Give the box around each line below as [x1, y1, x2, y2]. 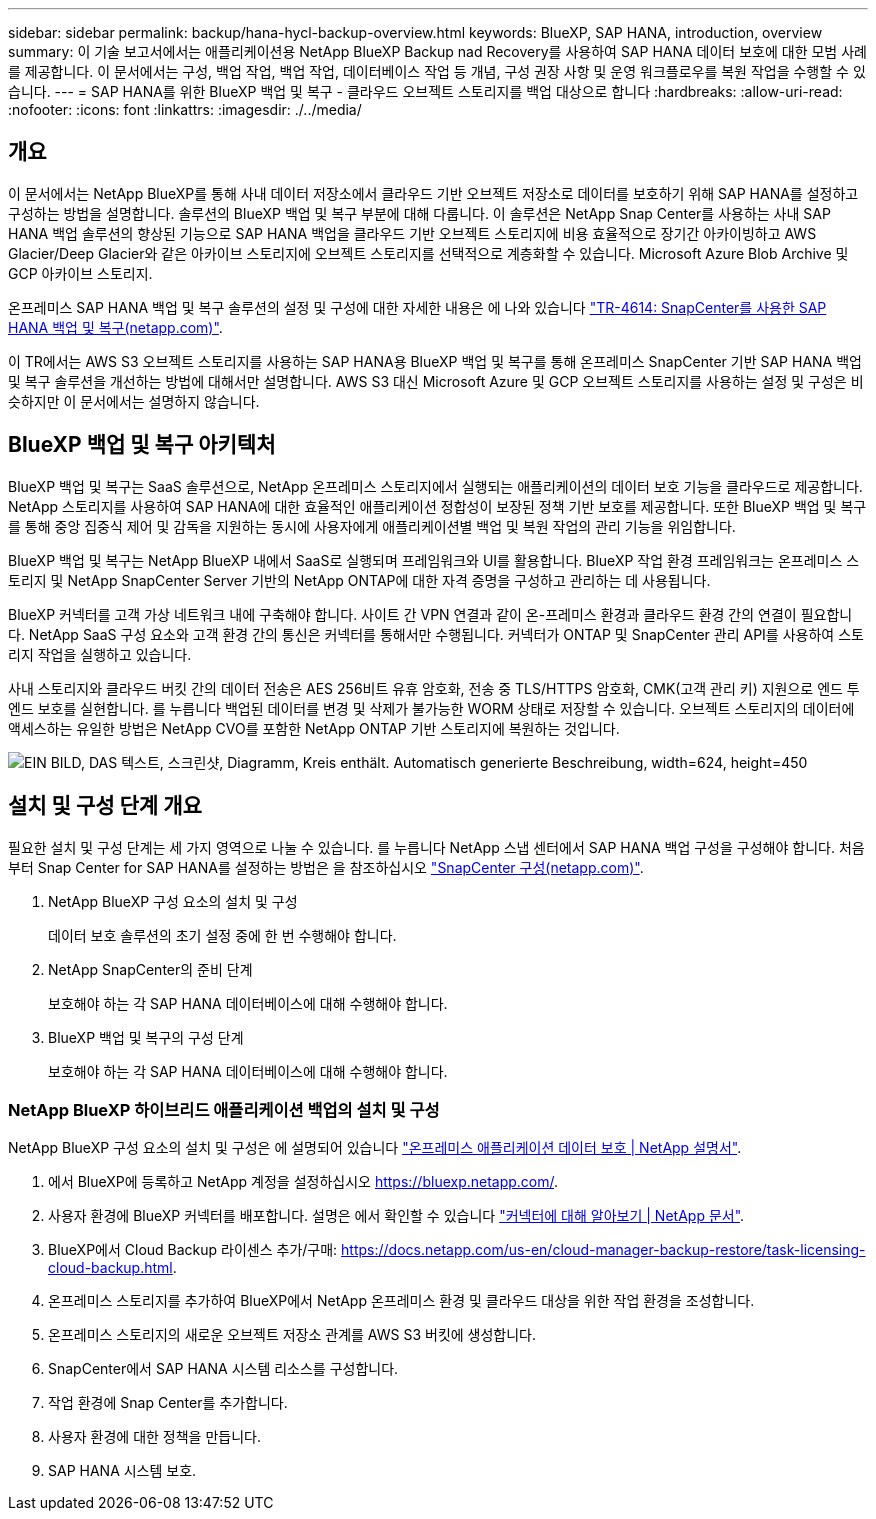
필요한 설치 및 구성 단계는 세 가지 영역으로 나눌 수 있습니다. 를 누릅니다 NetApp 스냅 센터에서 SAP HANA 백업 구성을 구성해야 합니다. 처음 [8, 838, 865, 856]
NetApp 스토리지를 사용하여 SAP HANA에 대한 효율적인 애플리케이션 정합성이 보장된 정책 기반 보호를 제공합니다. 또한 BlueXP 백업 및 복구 [8, 497, 867, 515]
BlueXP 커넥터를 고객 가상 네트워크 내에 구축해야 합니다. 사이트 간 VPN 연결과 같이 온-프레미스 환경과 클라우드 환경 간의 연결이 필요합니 [8, 605, 853, 623]
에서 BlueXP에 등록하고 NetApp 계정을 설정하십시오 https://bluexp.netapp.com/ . [48, 1173, 559, 1191]
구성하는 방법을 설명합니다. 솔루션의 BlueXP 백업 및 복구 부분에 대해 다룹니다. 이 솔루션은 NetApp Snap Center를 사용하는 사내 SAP [8, 204, 831, 222]
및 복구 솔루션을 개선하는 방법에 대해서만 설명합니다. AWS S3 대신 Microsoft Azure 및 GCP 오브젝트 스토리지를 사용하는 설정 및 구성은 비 [8, 372, 864, 390]
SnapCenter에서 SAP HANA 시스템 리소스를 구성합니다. [48, 1360, 399, 1378]
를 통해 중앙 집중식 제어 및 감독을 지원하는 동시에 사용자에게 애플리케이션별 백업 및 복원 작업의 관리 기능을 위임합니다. [8, 517, 736, 535]
